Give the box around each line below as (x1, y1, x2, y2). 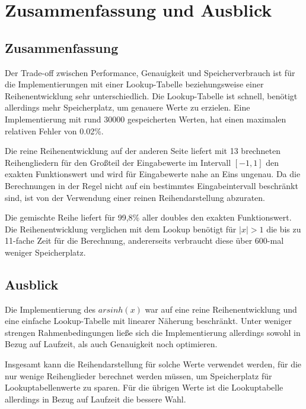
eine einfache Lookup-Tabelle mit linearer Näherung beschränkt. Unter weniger (5, 314, 292, 327)
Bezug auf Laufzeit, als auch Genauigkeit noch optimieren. (5, 338, 218, 350)
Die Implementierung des (5, 303, 96, 315)
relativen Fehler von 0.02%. (5, 124, 104, 137)
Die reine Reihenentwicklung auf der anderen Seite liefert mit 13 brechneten (5, 144, 280, 157)
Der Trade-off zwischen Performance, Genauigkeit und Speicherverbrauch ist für (5, 66, 295, 78)
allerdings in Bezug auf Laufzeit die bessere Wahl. (5, 392, 186, 405)
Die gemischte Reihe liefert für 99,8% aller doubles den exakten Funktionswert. (5, 211, 292, 224)
